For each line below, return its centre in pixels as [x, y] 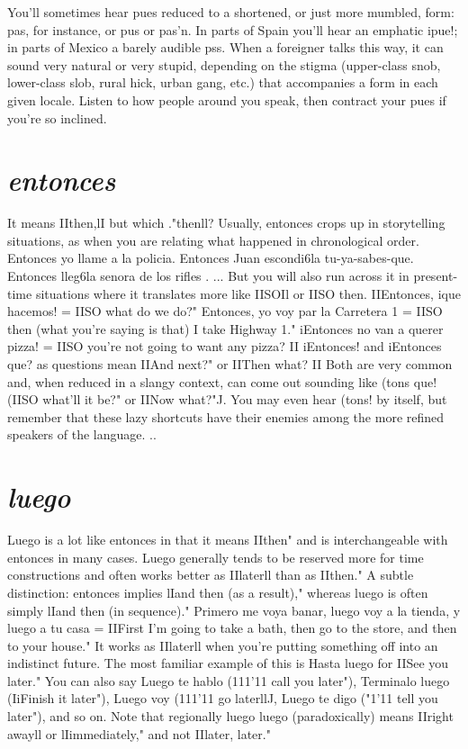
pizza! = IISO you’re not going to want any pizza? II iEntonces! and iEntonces [225, 346]
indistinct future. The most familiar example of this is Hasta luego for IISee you [228, 663]
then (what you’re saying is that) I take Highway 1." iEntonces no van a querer [225, 328]
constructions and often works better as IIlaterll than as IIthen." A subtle [211, 575]
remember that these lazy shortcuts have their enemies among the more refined [226, 416]
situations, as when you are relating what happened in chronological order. [213, 240]
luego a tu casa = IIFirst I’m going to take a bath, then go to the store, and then [232, 628]
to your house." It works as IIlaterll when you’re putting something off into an [223, 645]
